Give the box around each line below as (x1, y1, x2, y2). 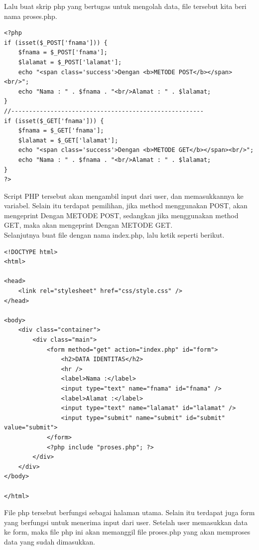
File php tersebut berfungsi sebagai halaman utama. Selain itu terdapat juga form (4, 507, 255, 518)
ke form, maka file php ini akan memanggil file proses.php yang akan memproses (4, 527, 251, 537)
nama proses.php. (4, 10, 57, 21)
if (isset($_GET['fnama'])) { (4, 117, 104, 125)
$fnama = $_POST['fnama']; (18, 49, 108, 56)
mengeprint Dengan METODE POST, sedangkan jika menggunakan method (4, 210, 239, 220)
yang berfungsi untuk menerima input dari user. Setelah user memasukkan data (4, 517, 248, 527)
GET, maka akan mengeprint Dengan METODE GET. (4, 220, 173, 230)
